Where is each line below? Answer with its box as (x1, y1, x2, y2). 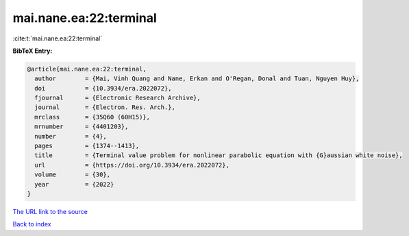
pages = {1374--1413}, (34, 142, 140, 150)
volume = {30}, (34, 171, 111, 178)
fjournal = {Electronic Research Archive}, (34, 94, 201, 102)
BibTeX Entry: (12, 47, 53, 55)
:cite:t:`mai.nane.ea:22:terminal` (12, 34, 103, 43)
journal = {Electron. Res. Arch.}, (34, 104, 176, 111)
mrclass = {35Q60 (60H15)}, (34, 113, 151, 121)
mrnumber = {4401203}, (34, 123, 129, 130)
